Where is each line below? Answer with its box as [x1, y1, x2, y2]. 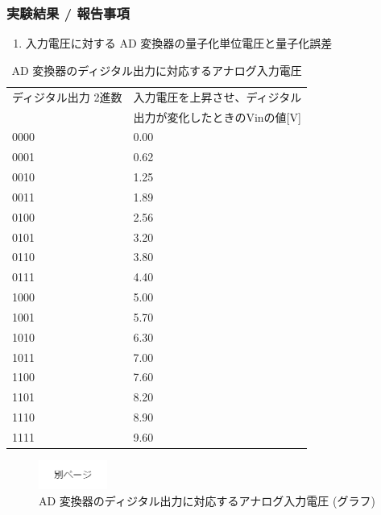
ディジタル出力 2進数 [12, 88, 122, 105]
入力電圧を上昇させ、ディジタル [133, 88, 302, 105]
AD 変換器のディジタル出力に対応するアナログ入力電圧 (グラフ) [39, 492, 375, 509]
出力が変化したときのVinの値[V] [133, 108, 301, 125]
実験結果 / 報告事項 [6, 2, 130, 23]
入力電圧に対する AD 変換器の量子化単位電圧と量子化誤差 [25, 35, 333, 52]
